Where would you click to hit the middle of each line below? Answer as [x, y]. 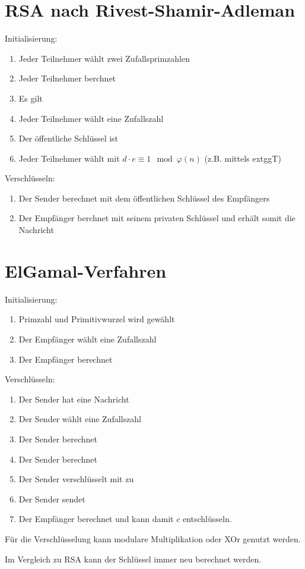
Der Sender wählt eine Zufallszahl [80, 419]
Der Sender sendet [52, 499]
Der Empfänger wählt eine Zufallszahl [88, 339]
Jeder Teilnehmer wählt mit [69, 158]
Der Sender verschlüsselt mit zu [76, 479]
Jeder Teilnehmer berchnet [67, 78]
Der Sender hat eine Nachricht [74, 399]
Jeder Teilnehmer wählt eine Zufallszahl [91, 118]
